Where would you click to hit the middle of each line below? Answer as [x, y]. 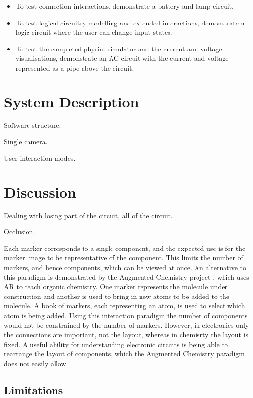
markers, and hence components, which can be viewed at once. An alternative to [125, 267]
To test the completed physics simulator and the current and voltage [119, 48]
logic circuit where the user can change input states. [94, 32]
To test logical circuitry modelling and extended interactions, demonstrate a [130, 22]
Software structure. [33, 125]
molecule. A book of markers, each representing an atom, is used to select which [125, 306]
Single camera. [26, 141]
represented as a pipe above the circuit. [75, 67]
